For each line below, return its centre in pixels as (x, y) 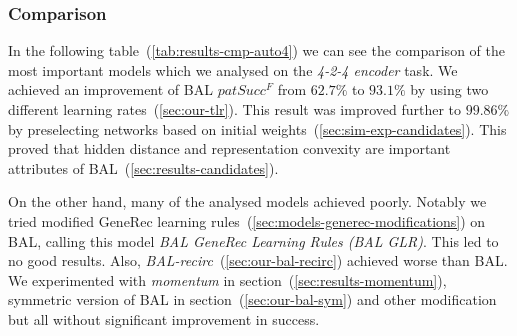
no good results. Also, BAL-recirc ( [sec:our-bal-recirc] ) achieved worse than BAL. (258, 260)
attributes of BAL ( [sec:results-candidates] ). (143, 167)
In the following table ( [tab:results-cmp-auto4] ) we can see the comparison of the (256, 50)
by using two (449, 89)
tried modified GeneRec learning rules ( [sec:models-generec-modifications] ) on (247, 220)
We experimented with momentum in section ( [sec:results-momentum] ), (227, 279)
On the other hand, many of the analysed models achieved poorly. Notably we (247, 201)
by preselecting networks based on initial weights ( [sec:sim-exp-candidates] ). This (257, 128)
